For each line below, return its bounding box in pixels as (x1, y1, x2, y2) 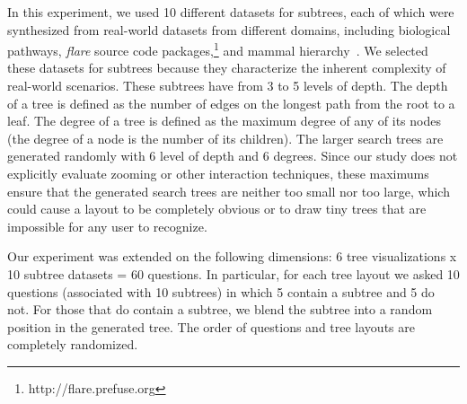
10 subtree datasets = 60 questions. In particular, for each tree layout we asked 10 (7, 264, 460, 283)
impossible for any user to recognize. (7, 216, 207, 235)
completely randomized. (7, 335, 138, 354)
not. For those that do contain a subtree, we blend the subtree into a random (7, 300, 433, 319)
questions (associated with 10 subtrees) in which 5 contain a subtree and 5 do (7, 282, 435, 301)
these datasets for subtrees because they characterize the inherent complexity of (7, 58, 446, 77)
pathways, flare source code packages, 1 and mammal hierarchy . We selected (7, 39, 428, 59)
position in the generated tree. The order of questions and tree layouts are (7, 317, 415, 336)
